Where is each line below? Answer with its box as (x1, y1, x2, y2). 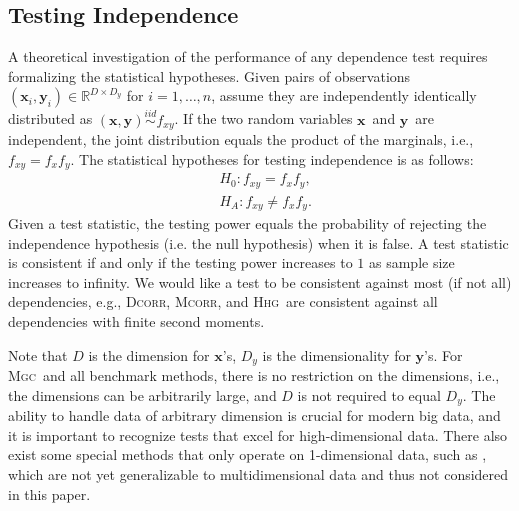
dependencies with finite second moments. (8, 311, 265, 332)
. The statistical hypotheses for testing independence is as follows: (70, 148, 474, 169)
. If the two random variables (174, 108, 353, 129)
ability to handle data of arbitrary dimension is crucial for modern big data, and (8, 405, 501, 426)
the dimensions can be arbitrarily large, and (8, 384, 277, 405)
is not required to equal (297, 384, 441, 405)
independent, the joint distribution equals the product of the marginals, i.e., (8, 129, 474, 150)
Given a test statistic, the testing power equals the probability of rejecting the (8, 213, 487, 234)
